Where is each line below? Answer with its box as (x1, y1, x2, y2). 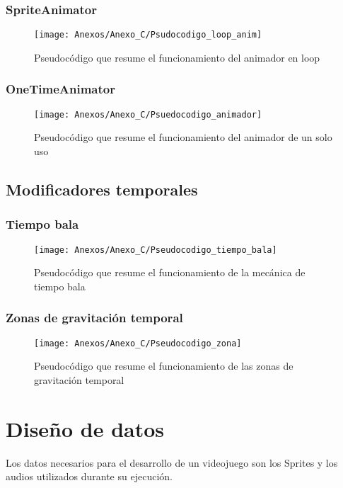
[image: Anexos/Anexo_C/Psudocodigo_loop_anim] (34, 30, 262, 40)
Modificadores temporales (6, 178, 198, 200)
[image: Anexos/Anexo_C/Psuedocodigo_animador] (34, 109, 262, 120)
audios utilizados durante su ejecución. (6, 469, 173, 484)
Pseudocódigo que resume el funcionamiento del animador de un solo (34, 130, 332, 144)
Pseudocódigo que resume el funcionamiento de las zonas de (34, 358, 293, 373)
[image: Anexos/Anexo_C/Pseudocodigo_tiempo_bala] (34, 244, 277, 255)
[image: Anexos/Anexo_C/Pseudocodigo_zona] (34, 338, 242, 348)
